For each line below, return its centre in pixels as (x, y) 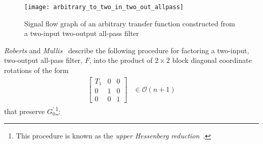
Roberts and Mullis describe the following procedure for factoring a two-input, (127, 50)
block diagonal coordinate (212, 60)
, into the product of (121, 60)
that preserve (25, 111)
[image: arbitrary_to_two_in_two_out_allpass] (104, 7)
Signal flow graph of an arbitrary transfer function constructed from (130, 23)
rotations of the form (36, 70)
